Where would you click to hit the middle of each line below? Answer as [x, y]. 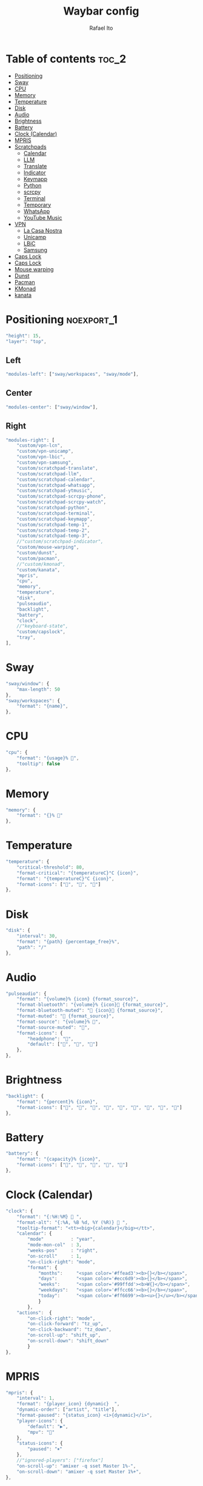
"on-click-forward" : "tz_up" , [65, 1324]
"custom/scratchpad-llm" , [49, 474]
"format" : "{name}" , [42, 706]
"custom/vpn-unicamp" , [45, 451]
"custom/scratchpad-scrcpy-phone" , [62, 497]
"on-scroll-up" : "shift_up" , [64, 1335]
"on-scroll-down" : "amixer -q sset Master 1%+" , [79, 1471]
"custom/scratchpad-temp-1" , [53, 524]
